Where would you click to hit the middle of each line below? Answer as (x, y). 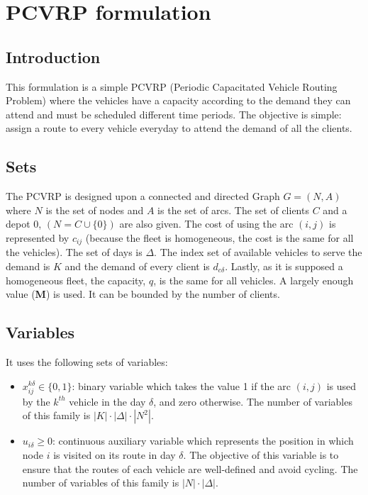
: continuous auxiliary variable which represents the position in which (203, 441)
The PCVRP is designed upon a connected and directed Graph (143, 196)
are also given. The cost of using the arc (206, 224)
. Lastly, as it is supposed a (284, 266)
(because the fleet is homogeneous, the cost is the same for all (219, 237)
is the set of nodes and (95, 210)
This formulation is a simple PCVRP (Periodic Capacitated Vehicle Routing (172, 86)
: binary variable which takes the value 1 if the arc (181, 385)
